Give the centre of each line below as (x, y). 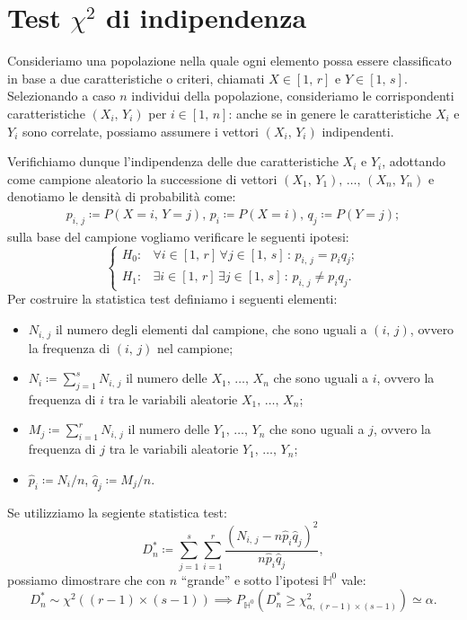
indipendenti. (358, 131)
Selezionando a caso (62, 96)
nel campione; (195, 347)
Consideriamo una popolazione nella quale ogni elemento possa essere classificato (229, 61)
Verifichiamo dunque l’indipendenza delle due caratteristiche (173, 161)
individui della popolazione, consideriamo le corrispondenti (293, 96)
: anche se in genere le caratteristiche (330, 113)
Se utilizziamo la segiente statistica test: (117, 512)
